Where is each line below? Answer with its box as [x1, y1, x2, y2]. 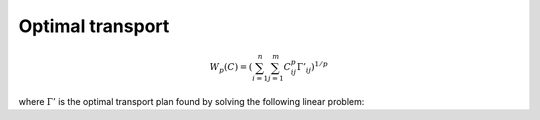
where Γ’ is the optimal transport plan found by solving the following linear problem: [18, 96, 365, 108]
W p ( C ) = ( [209, 61, 253, 75]
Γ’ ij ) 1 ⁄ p [296, 60, 329, 75]
